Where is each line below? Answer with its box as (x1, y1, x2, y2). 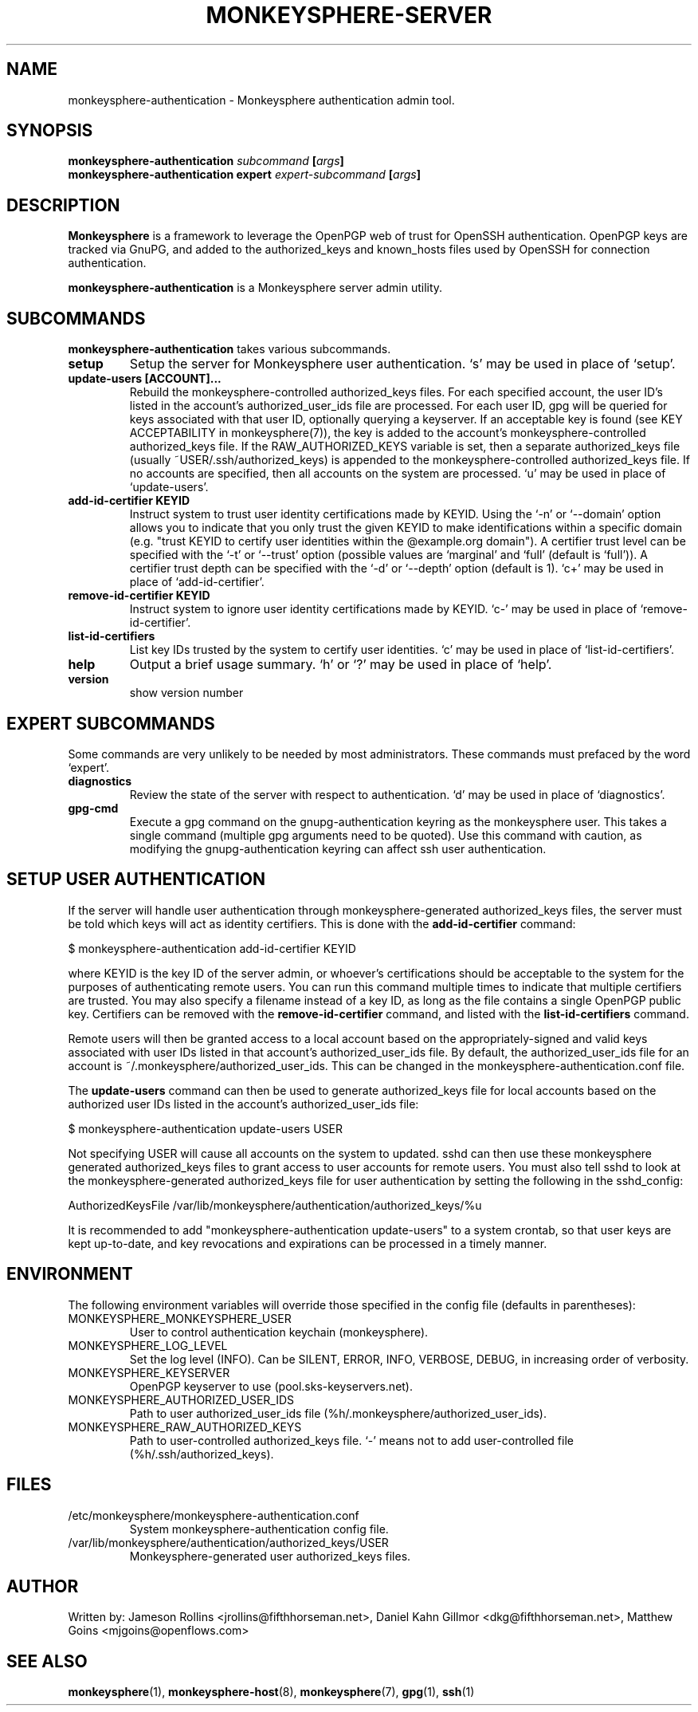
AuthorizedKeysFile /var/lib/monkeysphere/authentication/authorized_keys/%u (68, 1198, 482, 1212)
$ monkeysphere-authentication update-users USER (68, 1121, 343, 1135)
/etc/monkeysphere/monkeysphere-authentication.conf (68, 1508, 359, 1522)
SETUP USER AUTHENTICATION (6, 869, 266, 890)
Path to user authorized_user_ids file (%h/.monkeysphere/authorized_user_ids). (129, 1406, 547, 1420)
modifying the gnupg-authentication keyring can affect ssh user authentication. (129, 841, 547, 856)
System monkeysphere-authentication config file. (129, 1521, 389, 1536)
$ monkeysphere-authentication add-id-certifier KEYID (68, 941, 356, 955)
